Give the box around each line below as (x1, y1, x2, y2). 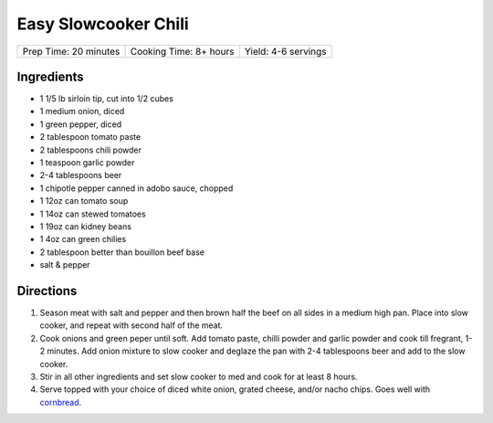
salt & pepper (39, 259, 90, 270)
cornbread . (39, 397, 82, 407)
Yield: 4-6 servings (244, 45, 327, 58)
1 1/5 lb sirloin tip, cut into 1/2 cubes (39, 93, 173, 104)
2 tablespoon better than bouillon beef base (39, 247, 205, 258)
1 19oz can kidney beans (39, 220, 132, 232)
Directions (16, 283, 78, 299)
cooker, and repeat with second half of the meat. (39, 320, 224, 331)
